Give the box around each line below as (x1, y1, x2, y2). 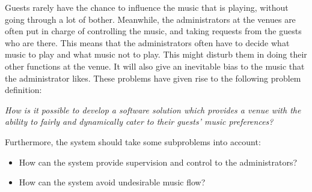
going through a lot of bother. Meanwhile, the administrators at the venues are (5, 13, 296, 25)
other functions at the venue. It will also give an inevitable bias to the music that (5, 59, 305, 72)
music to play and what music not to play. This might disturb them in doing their (5, 48, 307, 61)
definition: (5, 83, 42, 96)
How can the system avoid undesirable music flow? (19, 176, 206, 188)
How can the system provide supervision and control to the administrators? (19, 155, 298, 168)
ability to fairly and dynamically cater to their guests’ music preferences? (5, 115, 274, 128)
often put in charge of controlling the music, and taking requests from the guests (5, 25, 302, 37)
